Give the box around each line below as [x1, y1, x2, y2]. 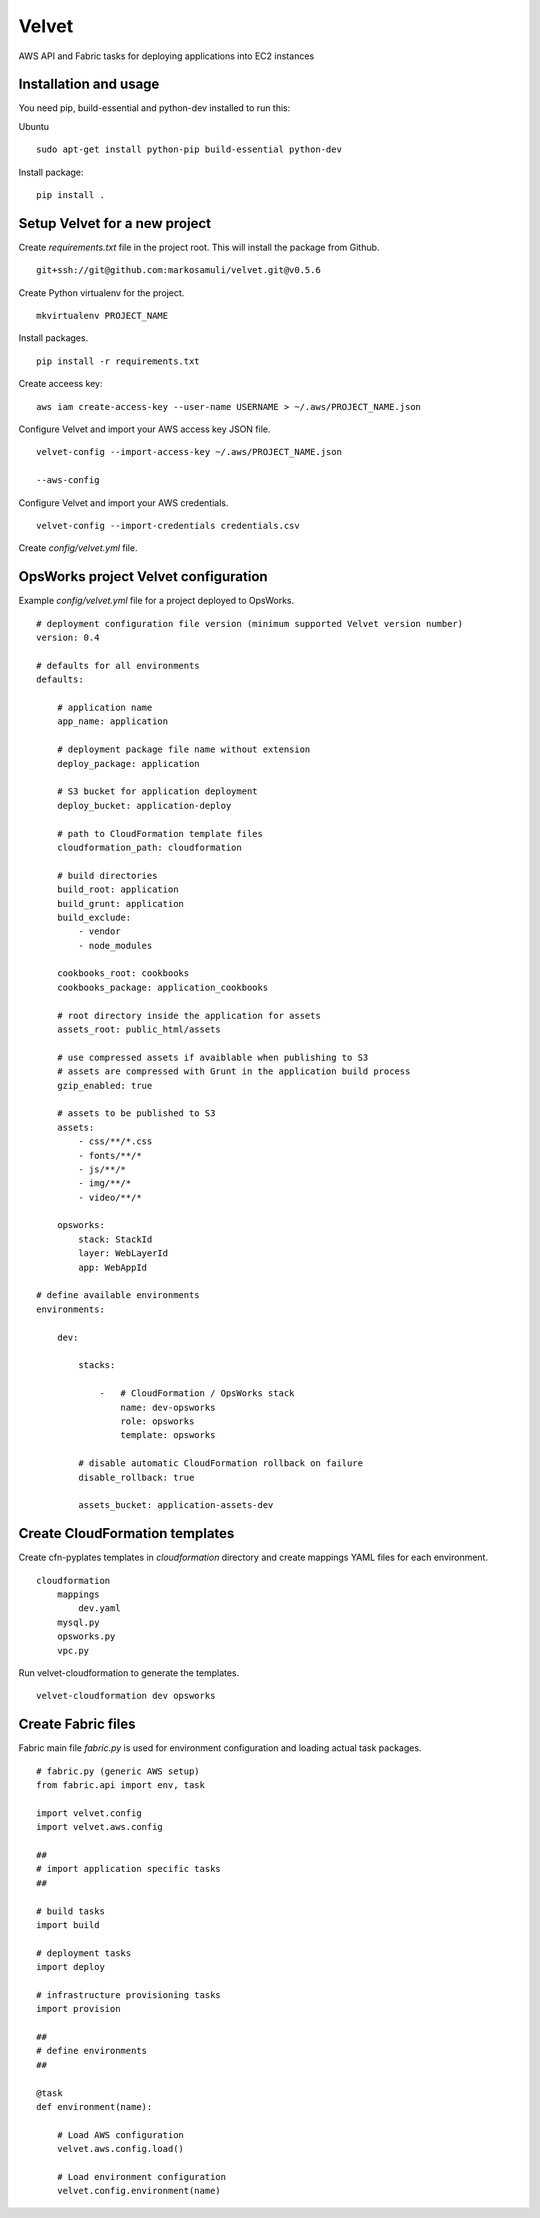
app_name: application [56, 716, 169, 727]
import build [36, 1919, 100, 1930]
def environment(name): [36, 2101, 153, 2112]
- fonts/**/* [78, 1150, 142, 1161]
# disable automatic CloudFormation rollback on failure [78, 1458, 364, 1469]
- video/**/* [78, 1191, 142, 1203]
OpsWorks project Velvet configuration [18, 568, 269, 585]
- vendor [78, 926, 121, 937]
